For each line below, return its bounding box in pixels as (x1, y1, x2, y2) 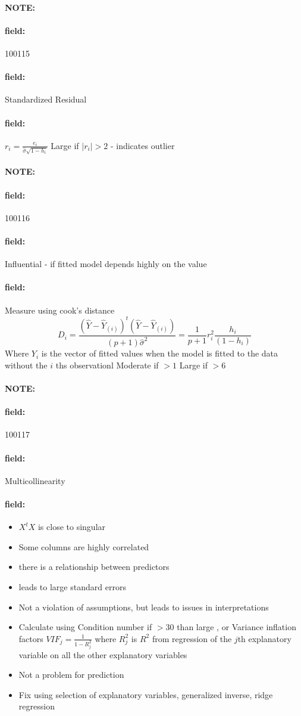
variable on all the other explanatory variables (18, 648, 187, 661)
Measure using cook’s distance (5, 303, 115, 316)
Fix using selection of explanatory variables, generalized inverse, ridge (18, 688, 273, 700)
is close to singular (37, 520, 106, 533)
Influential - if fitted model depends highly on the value (5, 258, 207, 270)
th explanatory (237, 632, 291, 644)
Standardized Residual (5, 93, 87, 106)
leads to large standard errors (18, 580, 126, 593)
